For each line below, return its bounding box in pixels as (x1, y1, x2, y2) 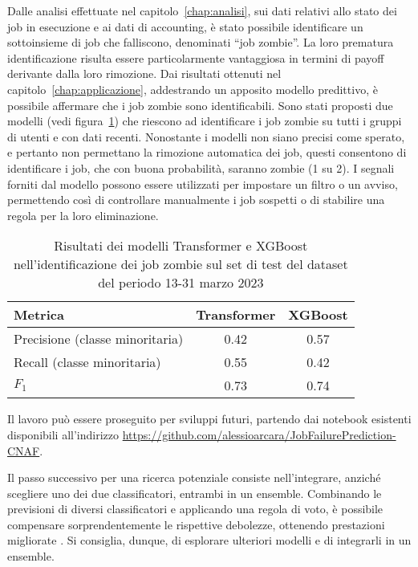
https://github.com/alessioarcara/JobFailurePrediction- (122, 426, 396, 443)
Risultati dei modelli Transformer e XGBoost (54, 236, 308, 255)
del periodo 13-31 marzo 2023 (98, 273, 264, 292)
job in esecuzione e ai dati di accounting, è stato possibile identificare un (7, 18, 363, 35)
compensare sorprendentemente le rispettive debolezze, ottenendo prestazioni (7, 516, 385, 532)
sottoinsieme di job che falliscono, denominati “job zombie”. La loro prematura (7, 34, 394, 51)
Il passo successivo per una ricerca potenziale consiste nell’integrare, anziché (7, 469, 381, 486)
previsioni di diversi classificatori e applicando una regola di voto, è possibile (7, 500, 384, 517)
